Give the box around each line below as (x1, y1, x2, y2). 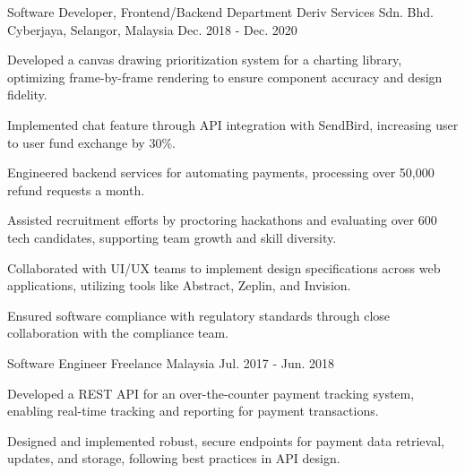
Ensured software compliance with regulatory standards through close (7, 305, 391, 324)
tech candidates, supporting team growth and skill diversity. (7, 228, 337, 246)
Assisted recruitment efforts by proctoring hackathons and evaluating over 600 (7, 211, 437, 229)
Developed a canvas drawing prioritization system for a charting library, (7, 50, 402, 69)
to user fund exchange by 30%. (7, 133, 176, 151)
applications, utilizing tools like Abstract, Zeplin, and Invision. (7, 276, 351, 295)
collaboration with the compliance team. (7, 323, 228, 342)
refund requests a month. (7, 180, 145, 199)
